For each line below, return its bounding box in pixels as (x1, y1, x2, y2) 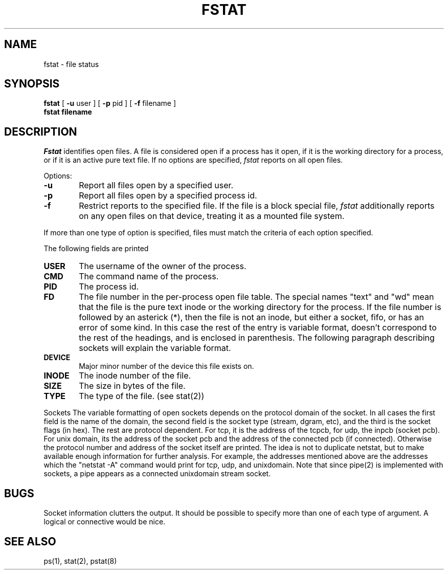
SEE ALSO (4, 535, 56, 548)
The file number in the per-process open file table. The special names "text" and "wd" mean (79, 292, 434, 302)
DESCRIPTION (4, 125, 77, 138)
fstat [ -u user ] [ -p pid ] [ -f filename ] (43, 99, 176, 108)
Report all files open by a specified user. (79, 180, 234, 191)
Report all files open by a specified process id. (79, 190, 257, 201)
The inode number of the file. (79, 370, 191, 381)
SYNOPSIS (4, 77, 60, 91)
